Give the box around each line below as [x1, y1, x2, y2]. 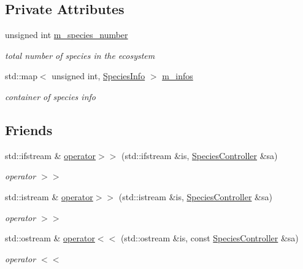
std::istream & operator [5, 190, 93, 203]
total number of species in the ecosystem [5, 49, 155, 61]
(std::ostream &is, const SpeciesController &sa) [120, 232, 299, 244]
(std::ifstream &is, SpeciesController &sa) [121, 149, 278, 162]
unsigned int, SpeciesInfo [52, 69, 145, 82]
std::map [5, 69, 37, 82]
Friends [5, 120, 53, 139]
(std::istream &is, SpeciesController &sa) [118, 190, 272, 203]
